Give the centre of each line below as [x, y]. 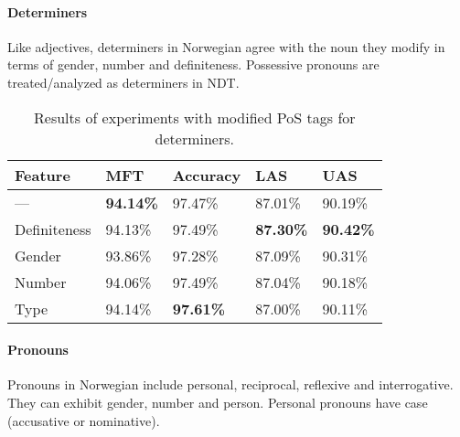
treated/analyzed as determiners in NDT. [123, 82]
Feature [43, 175]
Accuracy [207, 175]
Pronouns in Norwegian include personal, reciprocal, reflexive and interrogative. [230, 384]
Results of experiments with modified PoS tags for [195, 117]
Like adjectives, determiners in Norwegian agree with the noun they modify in [226, 46]
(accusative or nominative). [84, 420]
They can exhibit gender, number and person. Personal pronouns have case [218, 402]
